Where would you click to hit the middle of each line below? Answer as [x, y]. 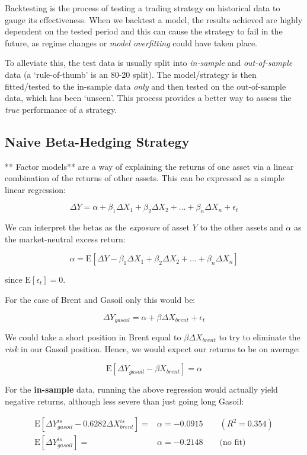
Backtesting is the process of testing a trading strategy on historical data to [143, 8]
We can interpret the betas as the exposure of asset [97, 227]
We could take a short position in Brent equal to [93, 336]
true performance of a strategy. [61, 109]
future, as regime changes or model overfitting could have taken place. [131, 42]
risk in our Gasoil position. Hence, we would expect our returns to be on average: [153, 348]
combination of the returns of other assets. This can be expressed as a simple [145, 178]
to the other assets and [242, 227]
